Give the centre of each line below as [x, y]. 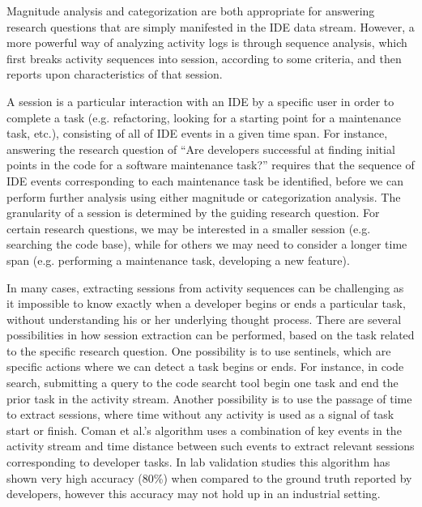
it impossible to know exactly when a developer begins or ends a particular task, [206, 303]
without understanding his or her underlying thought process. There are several [204, 319]
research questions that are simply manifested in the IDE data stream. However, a [211, 26]
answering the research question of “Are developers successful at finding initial [201, 149]
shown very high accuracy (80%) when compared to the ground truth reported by [209, 477]
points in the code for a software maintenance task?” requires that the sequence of [211, 165]
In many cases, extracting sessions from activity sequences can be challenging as [205, 287]
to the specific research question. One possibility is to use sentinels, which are [199, 350]
